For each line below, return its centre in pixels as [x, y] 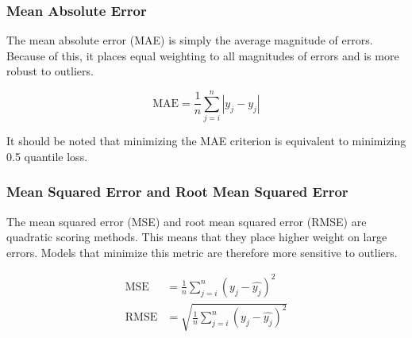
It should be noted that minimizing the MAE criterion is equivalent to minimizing [206, 141]
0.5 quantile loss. [47, 156]
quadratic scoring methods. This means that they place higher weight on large [197, 237]
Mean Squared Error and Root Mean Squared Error [177, 192]
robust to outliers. [50, 71]
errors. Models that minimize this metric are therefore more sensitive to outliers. [202, 252]
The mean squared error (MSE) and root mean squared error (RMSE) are [187, 221]
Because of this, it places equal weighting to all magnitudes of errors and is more [203, 55]
